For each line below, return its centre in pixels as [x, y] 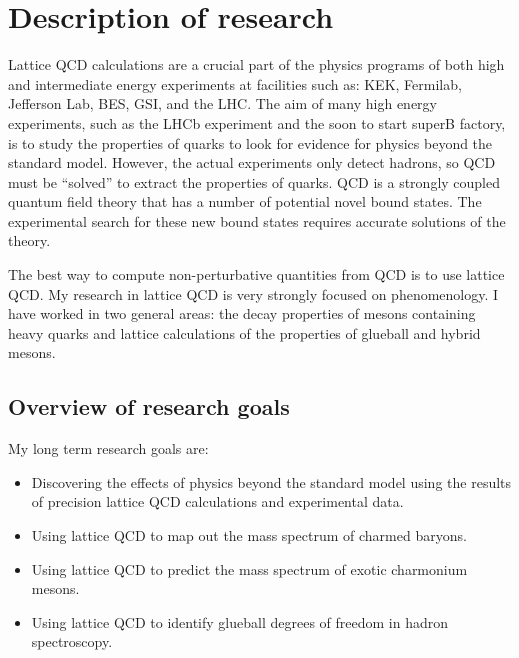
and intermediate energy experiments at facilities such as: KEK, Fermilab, [235, 83]
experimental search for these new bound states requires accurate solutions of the [257, 220]
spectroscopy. [72, 641]
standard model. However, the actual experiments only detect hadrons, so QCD [252, 162]
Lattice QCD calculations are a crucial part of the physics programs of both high [256, 64]
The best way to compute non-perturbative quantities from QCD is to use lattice [256, 274]
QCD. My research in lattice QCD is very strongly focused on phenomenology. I [253, 293]
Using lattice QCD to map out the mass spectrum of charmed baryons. [249, 535]
